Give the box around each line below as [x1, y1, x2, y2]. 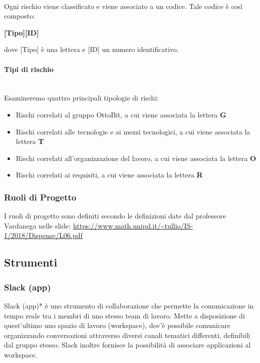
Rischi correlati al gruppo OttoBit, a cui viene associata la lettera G [16, 109, 226, 119]
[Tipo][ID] [4, 27, 39, 37]
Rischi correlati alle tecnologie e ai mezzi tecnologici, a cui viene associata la [16, 126, 250, 136]
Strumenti [4, 254, 58, 270]
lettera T [16, 136, 44, 146]
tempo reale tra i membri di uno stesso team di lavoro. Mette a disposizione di [4, 310, 245, 320]
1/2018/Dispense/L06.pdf [4, 230, 83, 240]
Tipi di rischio [4, 63, 54, 74]
